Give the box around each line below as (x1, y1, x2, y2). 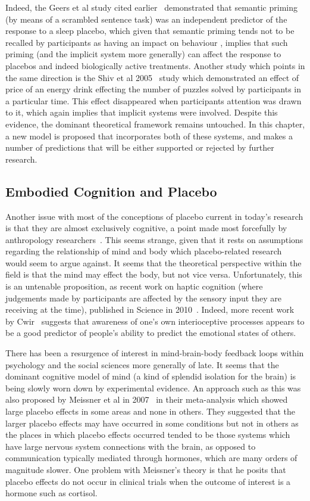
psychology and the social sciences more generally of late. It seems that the (5, 358, 279, 371)
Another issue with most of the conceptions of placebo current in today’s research (5, 210, 303, 222)
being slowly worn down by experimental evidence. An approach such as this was (5, 381, 301, 394)
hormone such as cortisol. (5, 487, 98, 499)
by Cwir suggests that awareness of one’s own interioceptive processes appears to (5, 315, 305, 327)
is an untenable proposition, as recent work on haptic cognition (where (5, 280, 263, 292)
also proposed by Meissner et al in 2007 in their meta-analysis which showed (5, 393, 288, 406)
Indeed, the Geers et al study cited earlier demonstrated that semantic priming (5, 1, 298, 13)
